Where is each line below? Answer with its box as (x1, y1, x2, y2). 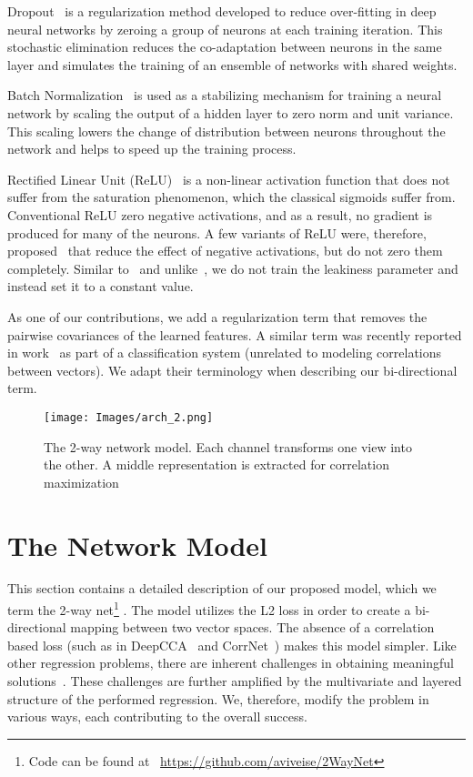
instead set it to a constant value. (7, 277, 194, 296)
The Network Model (7, 526, 267, 563)
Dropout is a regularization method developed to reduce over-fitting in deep (7, 2, 437, 20)
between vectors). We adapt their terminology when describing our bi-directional (7, 360, 458, 379)
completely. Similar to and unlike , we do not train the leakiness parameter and (7, 258, 458, 277)
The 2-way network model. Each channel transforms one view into (44, 437, 412, 456)
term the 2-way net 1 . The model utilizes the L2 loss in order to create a (7, 598, 411, 619)
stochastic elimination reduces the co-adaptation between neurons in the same (7, 37, 442, 56)
